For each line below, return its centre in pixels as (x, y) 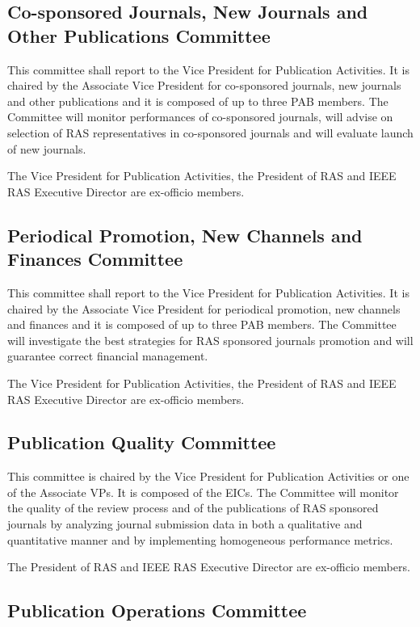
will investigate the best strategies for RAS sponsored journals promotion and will (210, 340)
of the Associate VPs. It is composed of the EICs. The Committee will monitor (203, 492)
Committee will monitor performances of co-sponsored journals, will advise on (200, 117)
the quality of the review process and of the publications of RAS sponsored (193, 508)
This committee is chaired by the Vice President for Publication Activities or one (208, 476)
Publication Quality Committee (142, 442)
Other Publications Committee (139, 35)
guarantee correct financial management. (108, 356)
